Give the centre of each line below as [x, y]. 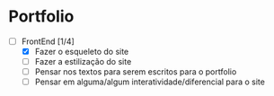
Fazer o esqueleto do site [82, 52]
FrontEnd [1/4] [48, 41]
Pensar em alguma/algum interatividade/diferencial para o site [150, 82]
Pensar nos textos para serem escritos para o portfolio [136, 72]
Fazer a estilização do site [83, 62]
